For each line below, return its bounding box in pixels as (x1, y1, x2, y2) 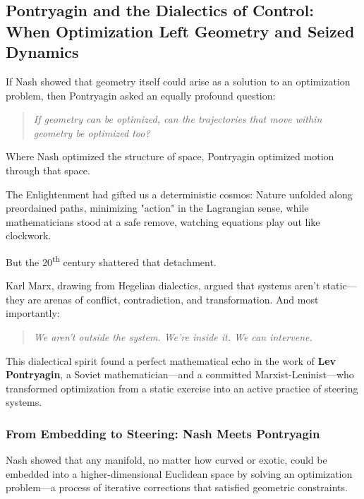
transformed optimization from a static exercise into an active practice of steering (6, 380, 358, 395)
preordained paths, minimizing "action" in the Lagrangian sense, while (6, 200, 309, 215)
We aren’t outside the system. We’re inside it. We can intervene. (33, 329, 313, 344)
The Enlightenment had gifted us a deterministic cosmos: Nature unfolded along (6, 186, 353, 201)
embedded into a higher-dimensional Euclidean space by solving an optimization (6, 466, 353, 481)
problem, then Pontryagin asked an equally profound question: (6, 88, 276, 102)
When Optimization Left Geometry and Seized (6, 20, 355, 42)
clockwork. (6, 228, 51, 243)
